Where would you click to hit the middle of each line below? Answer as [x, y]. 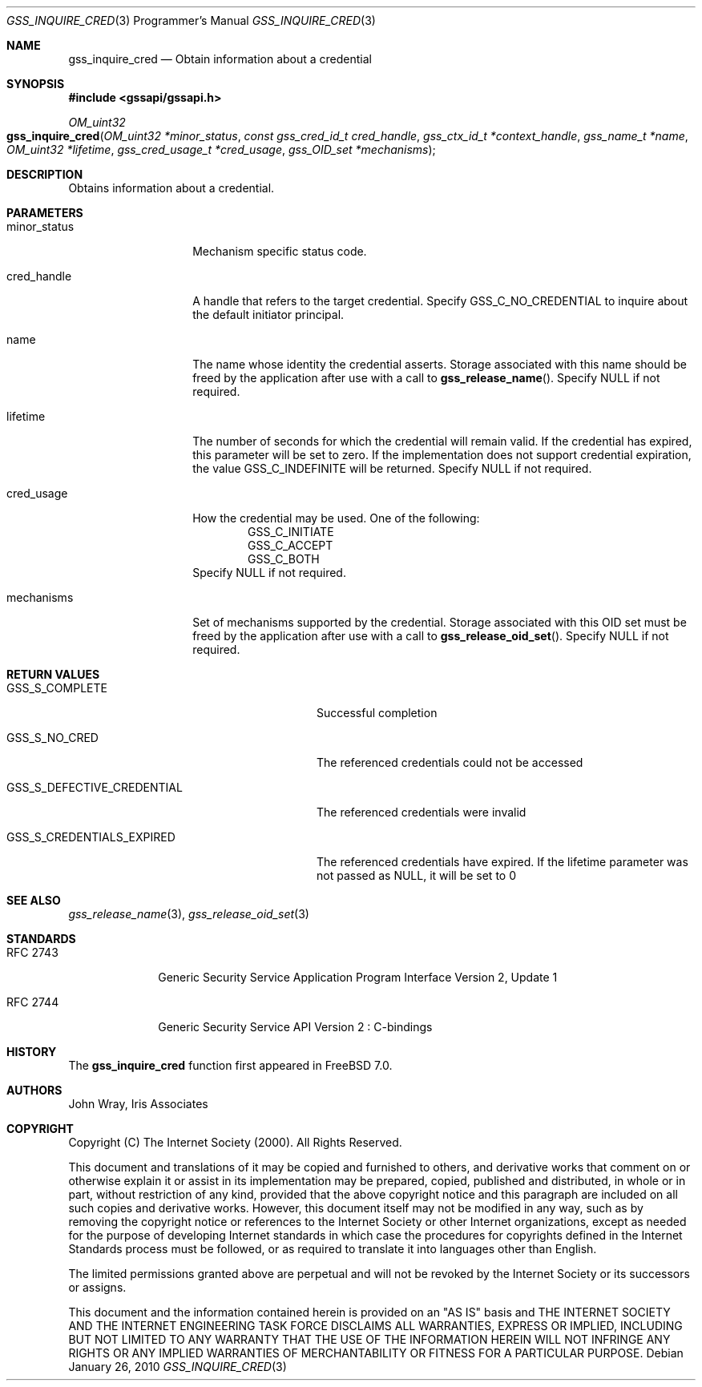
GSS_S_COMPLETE [57, 688]
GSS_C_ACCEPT [290, 545]
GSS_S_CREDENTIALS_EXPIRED [91, 837]
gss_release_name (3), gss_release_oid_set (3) [189, 914]
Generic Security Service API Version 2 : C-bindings [295, 1027]
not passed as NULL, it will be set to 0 [416, 875]
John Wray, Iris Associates [138, 1104]
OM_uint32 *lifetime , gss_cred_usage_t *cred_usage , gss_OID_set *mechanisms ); [221, 149]
